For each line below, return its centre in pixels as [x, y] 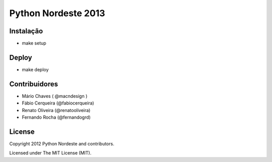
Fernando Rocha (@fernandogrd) [56, 117]
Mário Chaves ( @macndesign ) [55, 96]
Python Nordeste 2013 [57, 13]
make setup [34, 43]
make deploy [35, 69]
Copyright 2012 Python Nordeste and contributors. [62, 143]
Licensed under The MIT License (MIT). [50, 153]
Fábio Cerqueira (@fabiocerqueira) [58, 103]
